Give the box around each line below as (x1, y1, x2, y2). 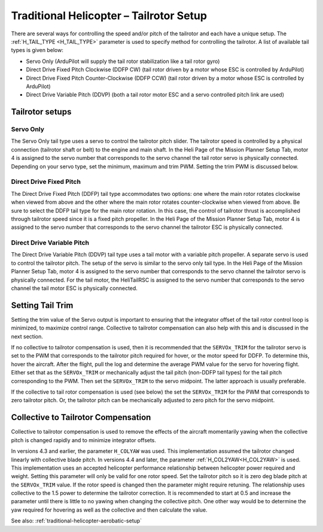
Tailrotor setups (11, 107, 72, 117)
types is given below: (11, 47, 64, 54)
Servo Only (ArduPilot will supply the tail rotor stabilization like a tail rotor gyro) (26, 58, 220, 65)
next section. (11, 332, 43, 340)
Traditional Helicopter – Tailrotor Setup (11, 9, 208, 22)
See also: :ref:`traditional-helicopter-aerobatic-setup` (11, 517, 142, 524)
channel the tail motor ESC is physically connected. (11, 285, 138, 292)
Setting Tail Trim (11, 300, 74, 310)
